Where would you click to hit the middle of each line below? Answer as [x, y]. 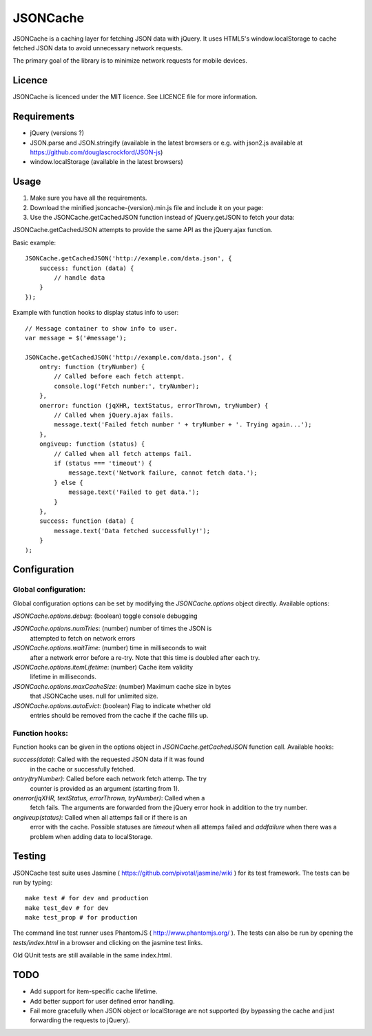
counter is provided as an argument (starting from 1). [105, 788]
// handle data [80, 278]
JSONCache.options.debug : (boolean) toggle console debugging [105, 616]
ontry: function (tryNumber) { [92, 367]
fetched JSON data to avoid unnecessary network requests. [98, 48]
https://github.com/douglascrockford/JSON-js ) [96, 152]
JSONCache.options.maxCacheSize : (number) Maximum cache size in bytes [122, 686]
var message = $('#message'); [76, 338]
